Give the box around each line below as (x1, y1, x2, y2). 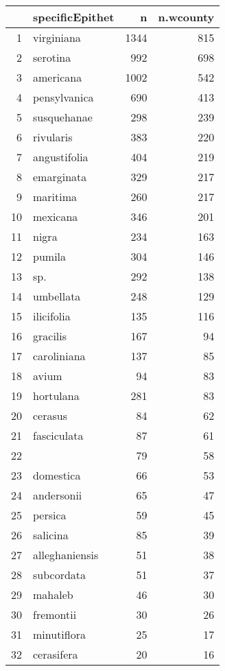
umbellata (33, 288, 81, 304)
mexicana (33, 209, 78, 224)
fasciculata (33, 427, 84, 443)
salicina (33, 527, 69, 543)
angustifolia (33, 149, 88, 165)
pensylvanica (33, 89, 94, 105)
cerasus (33, 408, 67, 423)
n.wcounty (158, 9, 215, 25)
